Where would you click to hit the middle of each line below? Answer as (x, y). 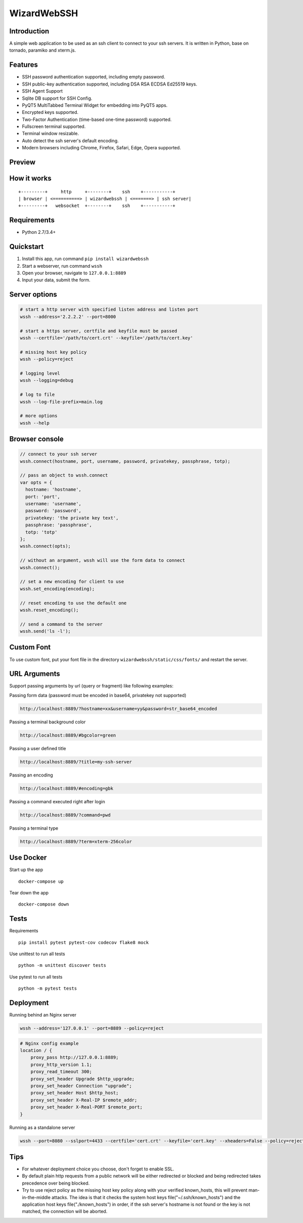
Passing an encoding (31, 775)
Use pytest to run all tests (36, 976)
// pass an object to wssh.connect (64, 475)
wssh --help (35, 423)
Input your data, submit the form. (56, 280)
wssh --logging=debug (47, 380)
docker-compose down (44, 904)
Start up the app (26, 870)
